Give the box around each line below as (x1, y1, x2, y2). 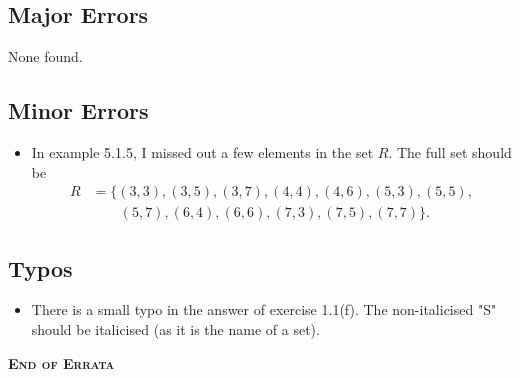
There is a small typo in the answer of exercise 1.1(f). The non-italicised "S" (31, 299, 497, 320)
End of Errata (8, 352, 115, 373)
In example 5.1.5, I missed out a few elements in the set (31, 142, 374, 162)
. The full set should (388, 142, 512, 162)
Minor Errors (8, 95, 149, 126)
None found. (8, 46, 83, 67)
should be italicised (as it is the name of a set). (31, 319, 320, 340)
